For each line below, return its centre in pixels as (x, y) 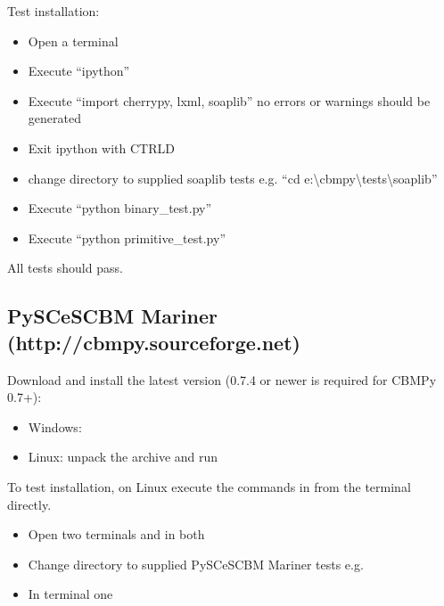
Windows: (55, 426)
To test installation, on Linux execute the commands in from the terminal (209, 486)
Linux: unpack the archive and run (123, 457)
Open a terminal (73, 41)
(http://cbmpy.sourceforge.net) (154, 342)
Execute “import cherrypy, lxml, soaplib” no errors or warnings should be (229, 100)
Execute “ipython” (79, 71)
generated (54, 118)
